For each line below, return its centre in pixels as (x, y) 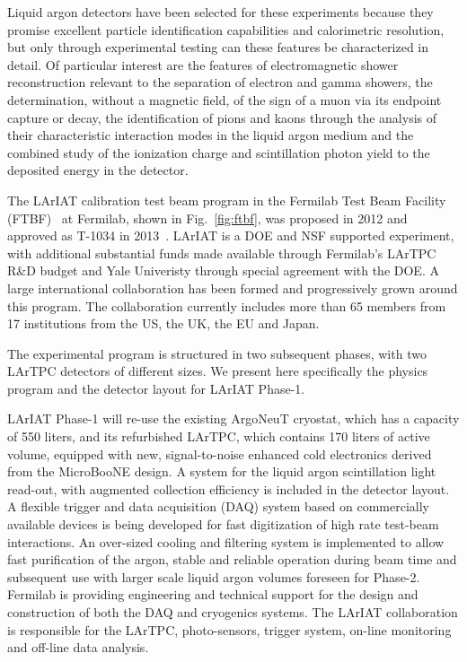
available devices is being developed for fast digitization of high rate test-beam (223, 524)
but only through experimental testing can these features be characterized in (218, 47)
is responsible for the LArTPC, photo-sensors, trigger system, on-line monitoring (229, 629)
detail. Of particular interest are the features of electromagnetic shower (203, 64)
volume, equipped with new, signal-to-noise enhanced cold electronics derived (220, 453)
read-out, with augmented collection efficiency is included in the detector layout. (229, 488)
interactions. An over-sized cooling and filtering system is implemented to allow (226, 541)
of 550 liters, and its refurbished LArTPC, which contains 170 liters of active (219, 436)
